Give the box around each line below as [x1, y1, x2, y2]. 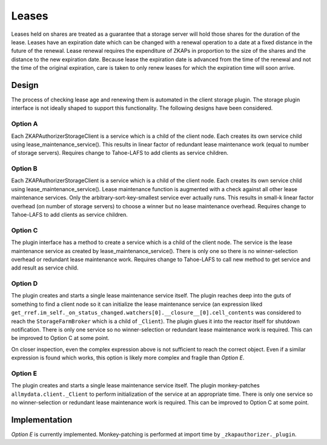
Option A [11, 120, 38, 128]
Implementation [11, 415, 73, 425]
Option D [11, 279, 38, 288]
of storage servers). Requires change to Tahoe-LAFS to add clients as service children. [11, 149, 229, 157]
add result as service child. [11, 264, 79, 271]
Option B [11, 165, 38, 173]
